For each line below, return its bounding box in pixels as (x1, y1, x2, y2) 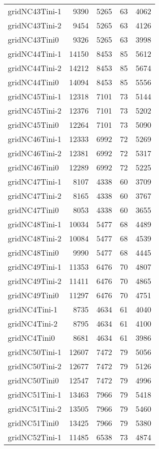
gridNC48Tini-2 (8, 233, 61, 244)
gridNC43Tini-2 (8, 20, 61, 31)
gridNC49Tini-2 (8, 275, 61, 286)
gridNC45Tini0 (8, 119, 59, 130)
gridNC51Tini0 (8, 417, 59, 428)
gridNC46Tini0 (8, 162, 59, 173)
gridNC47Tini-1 (8, 176, 61, 187)
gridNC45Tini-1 (8, 91, 61, 102)
